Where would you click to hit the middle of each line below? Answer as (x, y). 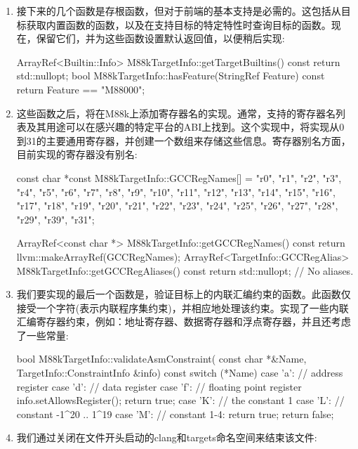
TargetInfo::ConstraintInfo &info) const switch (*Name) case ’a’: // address (180, 373)
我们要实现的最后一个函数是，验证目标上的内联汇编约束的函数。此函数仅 (184, 294)
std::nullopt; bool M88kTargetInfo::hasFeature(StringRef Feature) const (171, 76)
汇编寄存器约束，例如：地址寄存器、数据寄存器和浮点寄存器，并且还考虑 (184, 321)
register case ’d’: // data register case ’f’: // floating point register (159, 386)
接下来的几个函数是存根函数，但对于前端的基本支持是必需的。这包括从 (179, 11)
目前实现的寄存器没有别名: (77, 154)
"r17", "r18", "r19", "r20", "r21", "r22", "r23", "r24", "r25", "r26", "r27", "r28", (177, 206)
